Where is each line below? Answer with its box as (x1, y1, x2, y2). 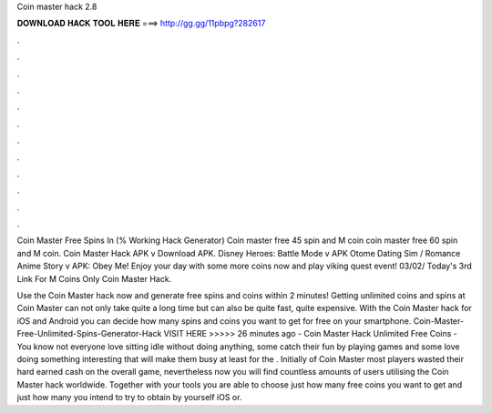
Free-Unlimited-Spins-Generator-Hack (16, 328, 162, 339)
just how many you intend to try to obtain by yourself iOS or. (16, 392, 242, 403)
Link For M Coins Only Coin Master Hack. (16, 273, 172, 284)
